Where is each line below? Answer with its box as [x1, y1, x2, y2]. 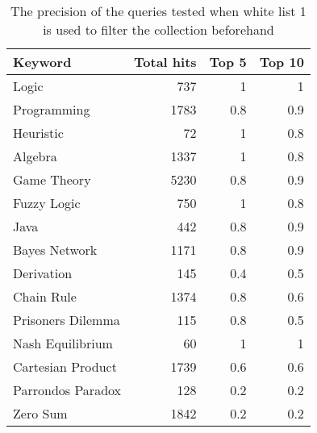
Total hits [134, 52, 197, 71]
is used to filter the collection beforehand [43, 20, 274, 39]
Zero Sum [13, 404, 68, 423]
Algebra [13, 147, 57, 165]
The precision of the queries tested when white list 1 [10, 2, 307, 20]
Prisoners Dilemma [13, 310, 120, 329]
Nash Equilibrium [13, 334, 113, 352]
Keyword [13, 52, 72, 71]
